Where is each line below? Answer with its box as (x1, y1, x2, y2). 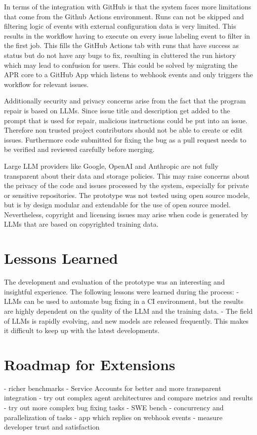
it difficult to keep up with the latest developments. (4, 325, 160, 336)
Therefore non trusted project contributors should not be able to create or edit (4, 125, 243, 135)
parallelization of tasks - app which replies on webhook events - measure (4, 412, 222, 422)
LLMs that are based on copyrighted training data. (4, 219, 159, 229)
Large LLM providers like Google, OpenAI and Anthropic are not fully (4, 160, 218, 171)
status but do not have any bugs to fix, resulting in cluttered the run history (4, 49, 236, 60)
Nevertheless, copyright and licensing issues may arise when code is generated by (4, 209, 249, 219)
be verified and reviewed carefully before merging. (4, 144, 155, 154)
